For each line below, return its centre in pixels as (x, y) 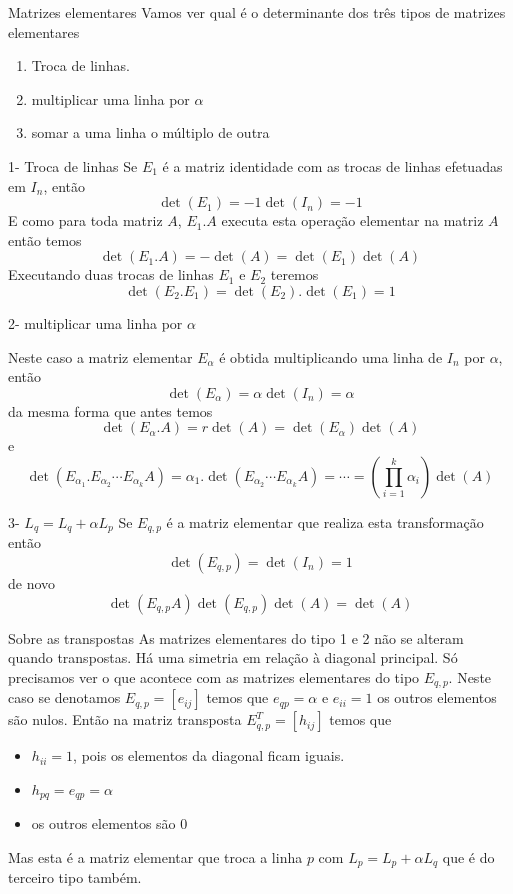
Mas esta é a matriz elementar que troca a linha (155, 856)
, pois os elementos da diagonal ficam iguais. (209, 755)
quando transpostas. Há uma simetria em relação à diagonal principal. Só (233, 657)
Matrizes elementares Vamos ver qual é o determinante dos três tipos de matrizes (257, 12)
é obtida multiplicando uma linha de (331, 356)
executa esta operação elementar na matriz (352, 220)
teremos (294, 274)
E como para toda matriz (85, 220)
